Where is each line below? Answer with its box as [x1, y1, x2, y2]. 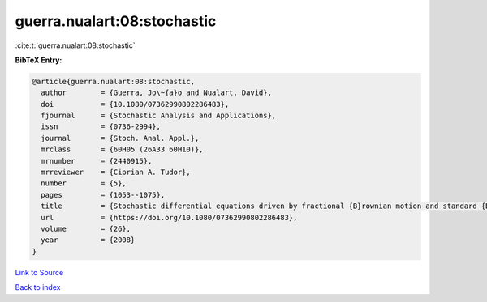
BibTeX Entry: [15, 55, 62, 65]
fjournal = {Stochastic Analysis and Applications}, [41, 111, 277, 121]
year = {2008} [41, 236, 136, 245]
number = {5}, [41, 179, 127, 188]
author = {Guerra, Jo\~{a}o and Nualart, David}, [41, 88, 272, 97]
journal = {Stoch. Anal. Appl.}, [41, 134, 200, 142]
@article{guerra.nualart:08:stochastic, [32, 77, 195, 86]
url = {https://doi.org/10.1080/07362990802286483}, [41, 213, 298, 222]
